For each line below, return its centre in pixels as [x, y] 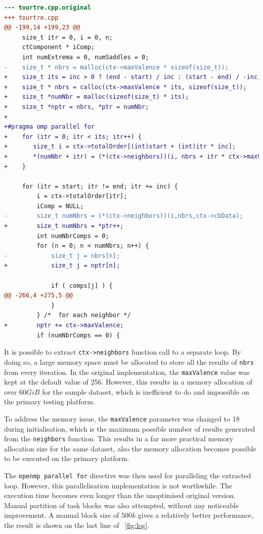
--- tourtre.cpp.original [48, 8]
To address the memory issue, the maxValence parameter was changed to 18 [122, 418]
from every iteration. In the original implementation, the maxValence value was [127, 372]
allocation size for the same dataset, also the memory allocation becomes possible [130, 448]
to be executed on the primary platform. [67, 458]
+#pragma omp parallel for [49, 127]
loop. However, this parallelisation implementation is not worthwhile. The [118, 485]
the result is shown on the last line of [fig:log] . [77, 525]
